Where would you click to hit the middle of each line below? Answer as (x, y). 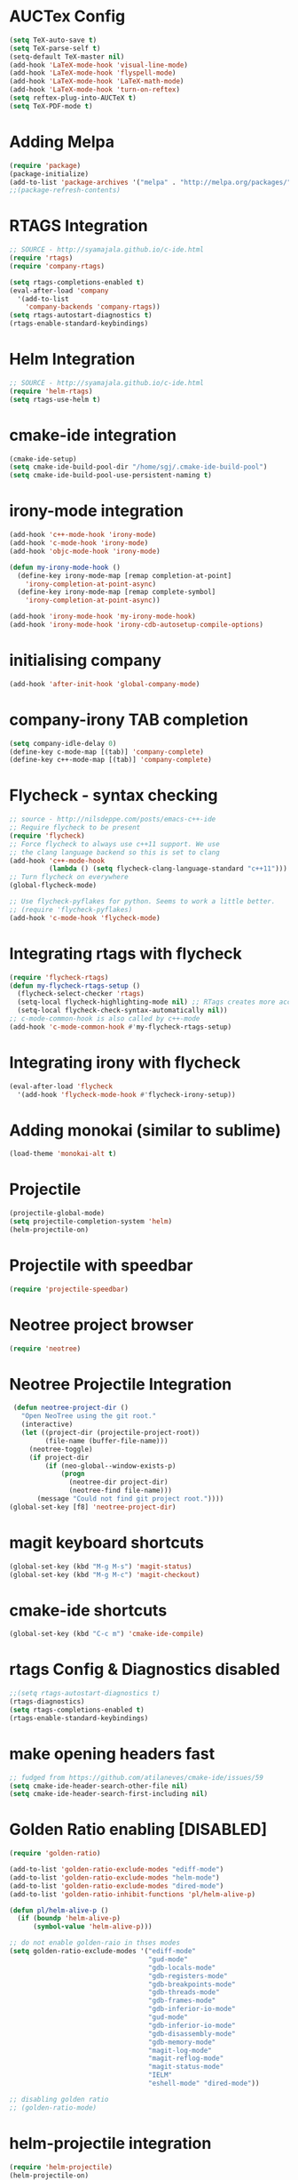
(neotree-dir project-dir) (118, 1482)
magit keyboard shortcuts (106, 1542)
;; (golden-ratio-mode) (53, 2108)
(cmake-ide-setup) (43, 459)
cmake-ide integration (93, 435)
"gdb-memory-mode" (182, 2042)
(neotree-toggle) (61, 1449)
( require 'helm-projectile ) (61, 2167)
